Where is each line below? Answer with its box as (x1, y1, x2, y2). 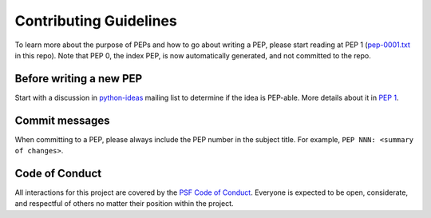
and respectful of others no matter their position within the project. (14, 199, 235, 208)
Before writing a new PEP (14, 72, 143, 85)
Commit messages (14, 113, 111, 127)
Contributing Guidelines (14, 12, 177, 30)
